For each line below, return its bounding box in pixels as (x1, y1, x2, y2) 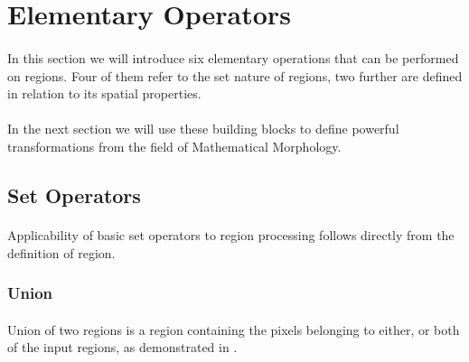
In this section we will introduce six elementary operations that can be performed (7, 48, 459, 67)
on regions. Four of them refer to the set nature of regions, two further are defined (7, 66, 463, 85)
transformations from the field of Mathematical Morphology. (7, 136, 342, 155)
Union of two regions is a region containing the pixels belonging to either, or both (7, 320, 460, 339)
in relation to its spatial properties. (7, 84, 202, 103)
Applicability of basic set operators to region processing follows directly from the (7, 225, 455, 244)
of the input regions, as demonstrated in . (7, 338, 238, 357)
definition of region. (7, 243, 116, 262)
